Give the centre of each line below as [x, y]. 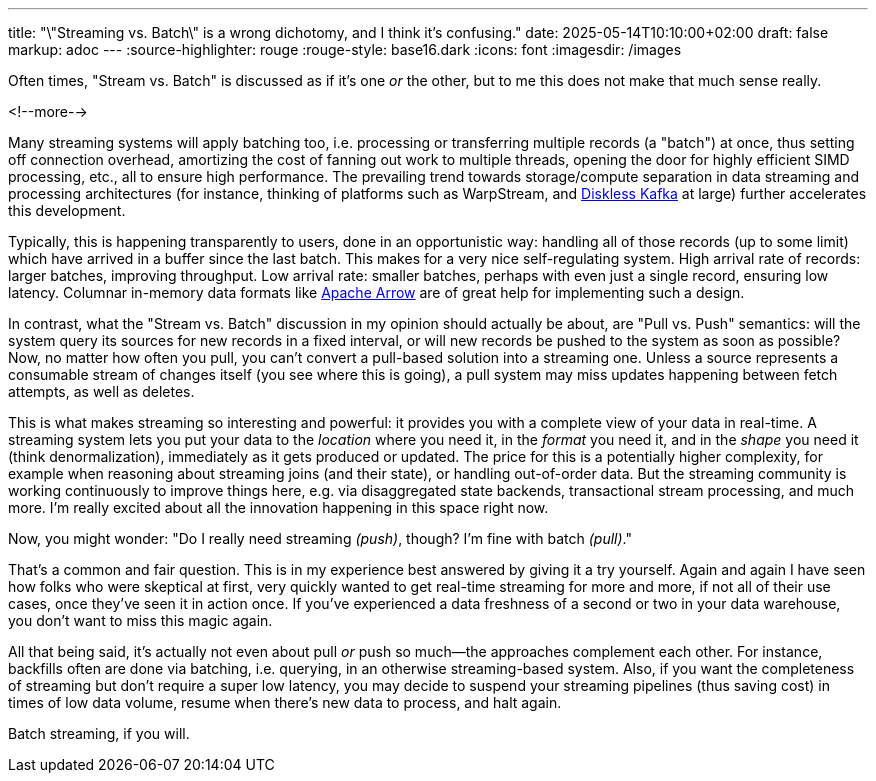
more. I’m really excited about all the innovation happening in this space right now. [278, 507]
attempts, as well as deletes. [101, 391]
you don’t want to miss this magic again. [140, 620]
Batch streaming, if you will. [99, 733]
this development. [67, 210]
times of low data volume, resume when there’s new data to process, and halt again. [285, 702]
